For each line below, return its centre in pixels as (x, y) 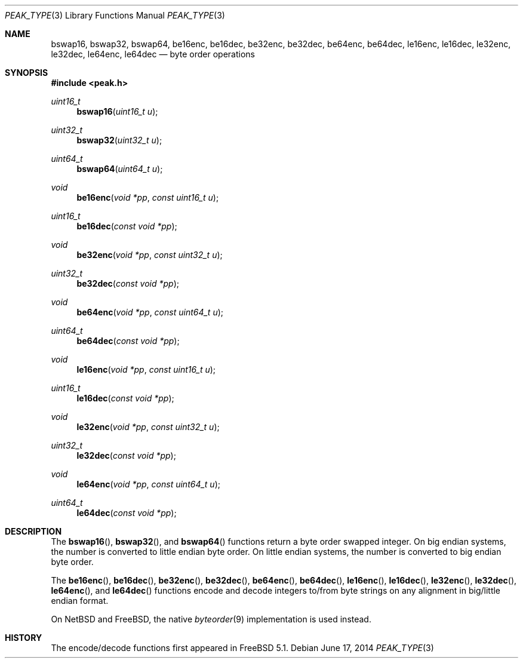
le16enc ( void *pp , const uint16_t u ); (146, 369)
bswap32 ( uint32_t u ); (119, 140)
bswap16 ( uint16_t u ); (117, 111)
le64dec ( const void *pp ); (127, 513)
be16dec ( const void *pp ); (127, 226)
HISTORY (24, 638)
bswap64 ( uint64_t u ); (120, 169)
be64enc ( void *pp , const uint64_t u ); (150, 312)
